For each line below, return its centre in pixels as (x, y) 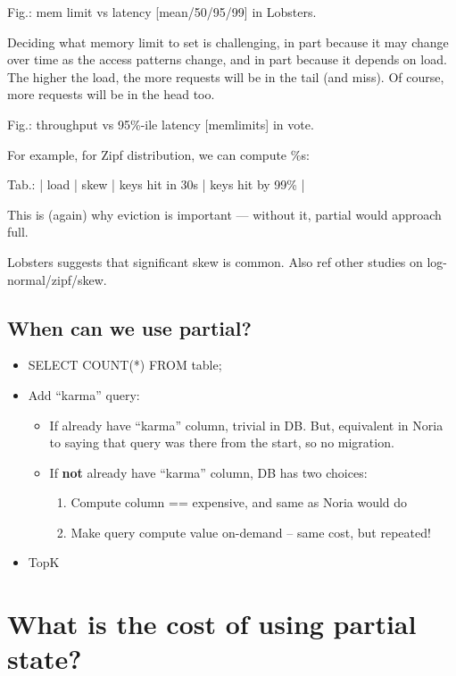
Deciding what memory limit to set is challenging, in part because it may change (228, 42)
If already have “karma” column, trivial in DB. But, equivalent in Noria (246, 425)
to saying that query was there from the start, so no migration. (222, 442)
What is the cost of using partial (212, 624)
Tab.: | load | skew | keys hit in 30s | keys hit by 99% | (156, 184)
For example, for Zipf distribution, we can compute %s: (158, 154)
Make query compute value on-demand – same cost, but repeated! (251, 532)
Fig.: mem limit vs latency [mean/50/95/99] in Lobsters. (162, 12)
